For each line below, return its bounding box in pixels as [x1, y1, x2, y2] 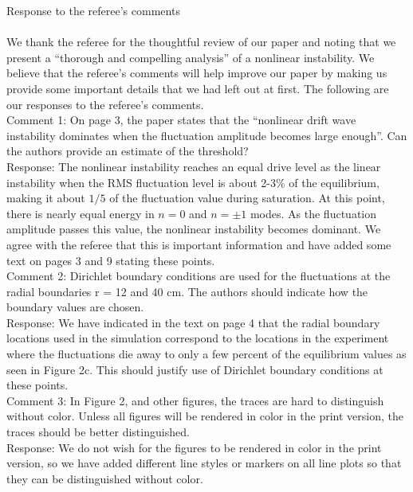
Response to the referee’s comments [6, 2, 180, 18]
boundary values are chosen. [6, 299, 144, 315]
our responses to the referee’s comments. [6, 96, 204, 112]
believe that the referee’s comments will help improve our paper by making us [6, 64, 387, 81]
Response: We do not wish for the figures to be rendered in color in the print [6, 439, 382, 455]
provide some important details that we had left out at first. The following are [6, 80, 389, 96]
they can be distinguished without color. [6, 470, 203, 486]
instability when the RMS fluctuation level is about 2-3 [6, 174, 276, 190]
